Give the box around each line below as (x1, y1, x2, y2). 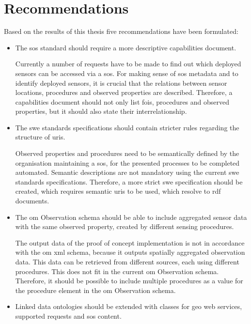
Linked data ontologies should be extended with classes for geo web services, (15, 301, 242, 311)
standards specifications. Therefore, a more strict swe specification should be (15, 176, 243, 186)
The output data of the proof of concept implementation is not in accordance (15, 237, 245, 247)
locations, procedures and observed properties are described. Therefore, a (15, 87, 233, 97)
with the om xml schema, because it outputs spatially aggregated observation (15, 247, 245, 257)
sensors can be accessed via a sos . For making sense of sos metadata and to (15, 68, 238, 78)
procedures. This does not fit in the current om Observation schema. (15, 266, 219, 276)
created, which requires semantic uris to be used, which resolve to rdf (15, 186, 221, 196)
